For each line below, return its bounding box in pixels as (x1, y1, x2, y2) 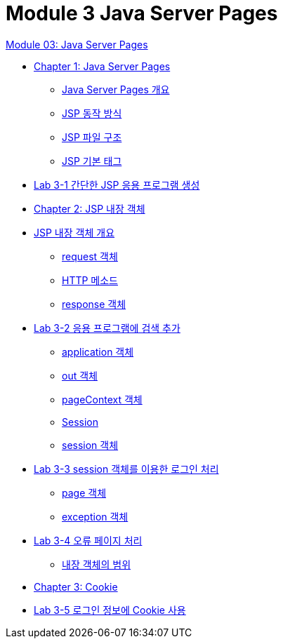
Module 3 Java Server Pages (6, 1, 278, 25)
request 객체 (62, 250, 118, 262)
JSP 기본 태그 (62, 154, 122, 167)
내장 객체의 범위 (62, 558, 131, 570)
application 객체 (62, 345, 134, 358)
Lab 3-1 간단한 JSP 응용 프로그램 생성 (34, 178, 200, 191)
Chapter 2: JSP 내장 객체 (34, 202, 145, 215)
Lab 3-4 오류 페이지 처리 (34, 534, 143, 546)
